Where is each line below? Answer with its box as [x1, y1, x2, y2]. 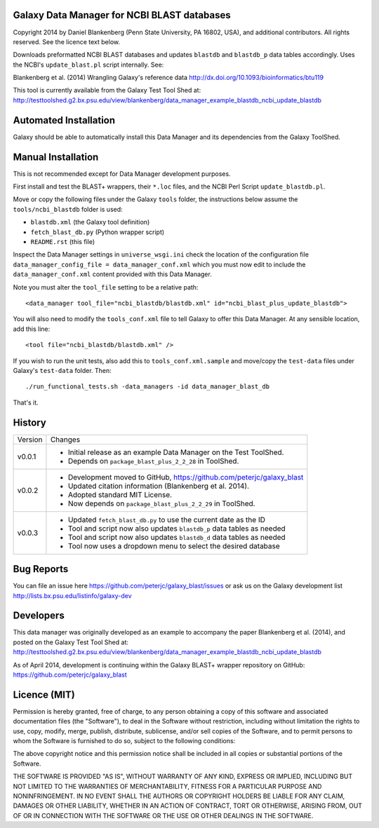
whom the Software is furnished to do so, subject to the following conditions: [13, 737, 236, 745]
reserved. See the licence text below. [13, 37, 121, 46]
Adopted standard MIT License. [67, 489, 172, 499]
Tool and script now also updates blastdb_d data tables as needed [67, 532, 286, 542]
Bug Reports [13, 563, 69, 575]
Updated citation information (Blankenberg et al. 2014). [67, 481, 249, 491]
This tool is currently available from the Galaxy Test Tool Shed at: [13, 86, 201, 95]
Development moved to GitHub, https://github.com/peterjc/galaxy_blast [67, 472, 304, 482]
